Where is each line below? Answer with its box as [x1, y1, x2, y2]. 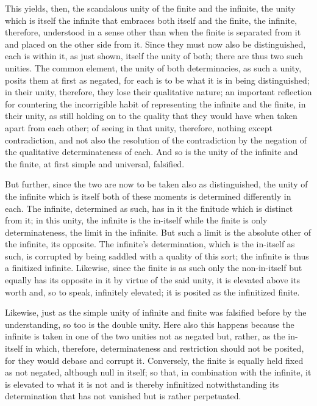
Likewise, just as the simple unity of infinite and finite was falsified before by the [5, 306, 307, 319]
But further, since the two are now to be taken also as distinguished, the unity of [5, 178, 308, 190]
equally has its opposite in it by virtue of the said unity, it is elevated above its [5, 274, 300, 286]
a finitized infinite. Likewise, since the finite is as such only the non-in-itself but [5, 261, 302, 274]
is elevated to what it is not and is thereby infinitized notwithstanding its [5, 377, 279, 390]
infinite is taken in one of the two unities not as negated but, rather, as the [5, 330, 285, 343]
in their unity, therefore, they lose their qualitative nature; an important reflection [5, 85, 312, 98]
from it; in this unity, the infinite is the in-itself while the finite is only [5, 214, 268, 227]
